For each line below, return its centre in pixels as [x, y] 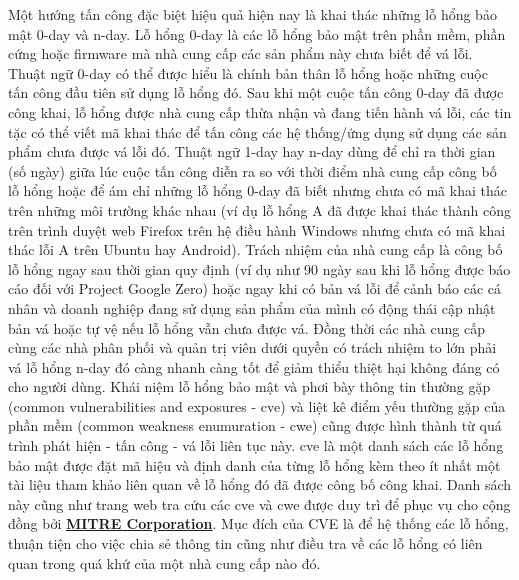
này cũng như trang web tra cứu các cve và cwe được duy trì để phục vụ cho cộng [259, 503]
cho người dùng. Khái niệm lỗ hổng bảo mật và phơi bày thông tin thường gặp [249, 386]
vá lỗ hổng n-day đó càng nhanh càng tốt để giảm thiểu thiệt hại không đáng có [254, 366]
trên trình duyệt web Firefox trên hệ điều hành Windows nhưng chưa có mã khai [257, 229]
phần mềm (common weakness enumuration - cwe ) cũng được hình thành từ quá [255, 425]
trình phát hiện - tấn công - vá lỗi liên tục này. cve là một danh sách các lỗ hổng [256, 445]
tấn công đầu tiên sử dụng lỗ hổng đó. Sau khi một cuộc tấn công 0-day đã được [256, 92]
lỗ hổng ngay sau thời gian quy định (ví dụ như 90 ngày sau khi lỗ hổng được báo [259, 268]
